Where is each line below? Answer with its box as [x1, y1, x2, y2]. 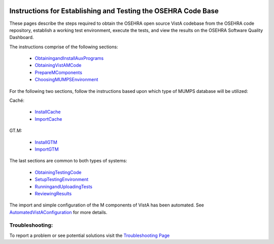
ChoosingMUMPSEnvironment [35, 77, 98, 83]
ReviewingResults [35, 190, 72, 196]
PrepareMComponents [35, 69, 82, 76]
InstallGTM [35, 139, 58, 145]
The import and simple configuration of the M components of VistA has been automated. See [9, 202, 204, 208]
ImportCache [35, 116, 62, 122]
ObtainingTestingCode [35, 169, 82, 175]
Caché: [9, 97, 25, 103]
